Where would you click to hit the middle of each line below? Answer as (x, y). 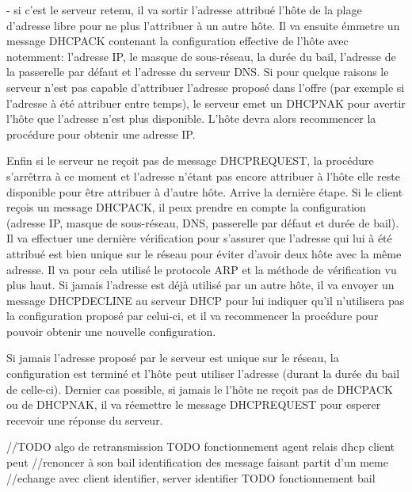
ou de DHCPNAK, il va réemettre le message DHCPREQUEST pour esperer (194, 404)
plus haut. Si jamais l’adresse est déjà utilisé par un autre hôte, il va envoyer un (200, 285)
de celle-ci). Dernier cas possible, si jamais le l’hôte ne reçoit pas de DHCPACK (200, 389)
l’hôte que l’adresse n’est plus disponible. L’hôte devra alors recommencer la (191, 118)
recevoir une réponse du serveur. (85, 420)
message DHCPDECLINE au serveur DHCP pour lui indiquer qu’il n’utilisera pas (206, 300)
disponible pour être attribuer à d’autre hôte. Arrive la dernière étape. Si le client (205, 191)
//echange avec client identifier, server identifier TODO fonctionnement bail (191, 477)
